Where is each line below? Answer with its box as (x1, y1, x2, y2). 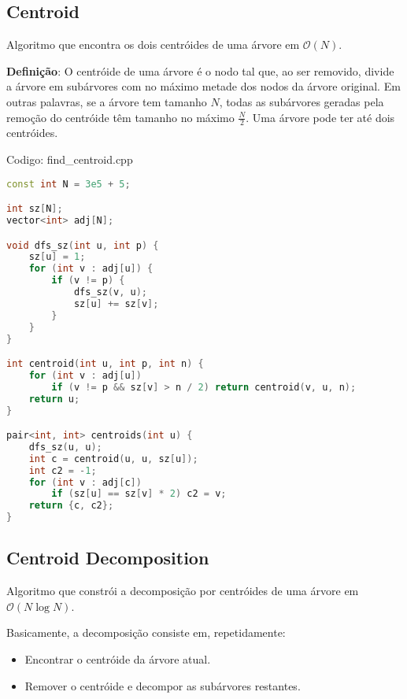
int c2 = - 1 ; (28, 464, 97, 476)
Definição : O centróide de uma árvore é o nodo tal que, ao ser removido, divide (6, 62, 394, 79)
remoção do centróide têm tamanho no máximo (6, 109, 235, 125)
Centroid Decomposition (6, 546, 209, 570)
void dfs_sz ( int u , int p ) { (6, 239, 159, 251)
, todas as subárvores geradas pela (219, 93, 384, 109)
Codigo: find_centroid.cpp (6, 151, 133, 167)
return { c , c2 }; (28, 500, 114, 512)
